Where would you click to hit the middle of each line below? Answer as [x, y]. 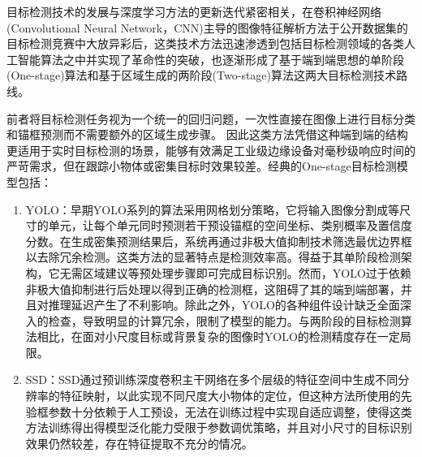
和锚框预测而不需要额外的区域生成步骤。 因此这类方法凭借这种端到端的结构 [207, 134]
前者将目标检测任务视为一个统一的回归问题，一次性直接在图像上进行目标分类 [211, 118]
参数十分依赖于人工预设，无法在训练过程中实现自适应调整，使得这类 [230, 411]
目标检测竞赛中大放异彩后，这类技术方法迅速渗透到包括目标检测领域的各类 [205, 43]
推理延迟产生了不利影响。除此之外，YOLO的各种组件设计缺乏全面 [224, 305]
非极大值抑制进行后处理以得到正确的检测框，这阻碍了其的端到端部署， [213, 289]
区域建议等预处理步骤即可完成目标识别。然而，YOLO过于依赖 [247, 272]
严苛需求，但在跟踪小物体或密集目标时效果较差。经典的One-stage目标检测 [202, 166]
